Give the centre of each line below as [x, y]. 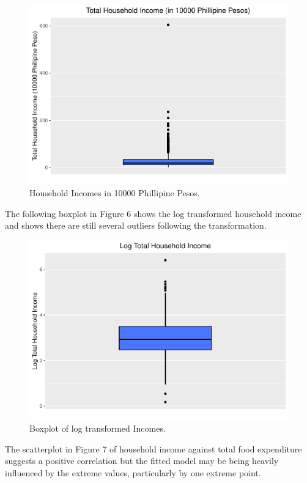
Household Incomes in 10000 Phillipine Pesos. [115, 193]
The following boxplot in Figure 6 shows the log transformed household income [153, 213]
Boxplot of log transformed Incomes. [98, 428]
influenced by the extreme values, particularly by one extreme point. [133, 472]
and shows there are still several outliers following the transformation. [136, 225]
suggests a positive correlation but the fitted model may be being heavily [142, 461]
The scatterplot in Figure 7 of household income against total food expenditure [153, 448]
